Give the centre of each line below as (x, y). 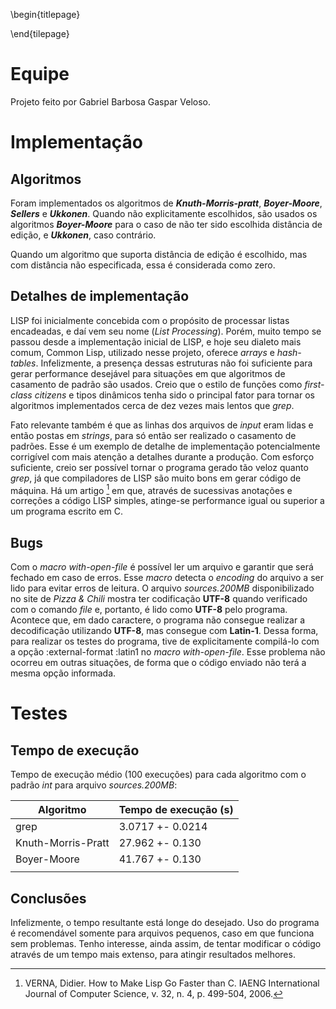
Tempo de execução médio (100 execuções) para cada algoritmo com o (158, 775)
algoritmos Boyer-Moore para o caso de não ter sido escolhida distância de (166, 224)
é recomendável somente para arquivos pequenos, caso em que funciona (162, 933)
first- (314, 384)
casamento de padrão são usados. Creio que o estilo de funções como (156, 384)
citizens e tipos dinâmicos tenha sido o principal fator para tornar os (174, 395)
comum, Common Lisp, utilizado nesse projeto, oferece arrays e (142, 352)
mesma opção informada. (63, 673)
